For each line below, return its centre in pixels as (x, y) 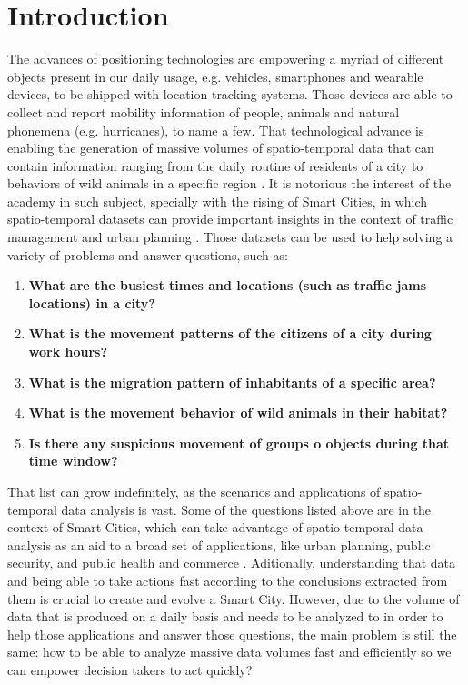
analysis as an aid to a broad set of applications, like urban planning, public (219, 544)
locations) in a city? (92, 302)
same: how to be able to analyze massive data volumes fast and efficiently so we (229, 652)
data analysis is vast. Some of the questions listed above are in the (246, 509)
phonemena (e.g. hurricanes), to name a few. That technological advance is (216, 130)
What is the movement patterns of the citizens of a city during (230, 333)
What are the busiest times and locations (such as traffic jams (228, 285)
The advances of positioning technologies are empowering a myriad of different (226, 59)
